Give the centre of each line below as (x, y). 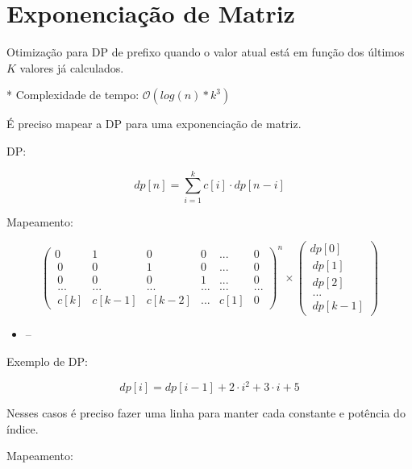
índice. (23, 428)
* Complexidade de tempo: (73, 95)
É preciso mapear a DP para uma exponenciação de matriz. (154, 124)
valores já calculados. (72, 67)
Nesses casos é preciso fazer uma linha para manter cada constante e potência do (206, 413)
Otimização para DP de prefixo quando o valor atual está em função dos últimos (206, 52)
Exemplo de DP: (47, 361)
